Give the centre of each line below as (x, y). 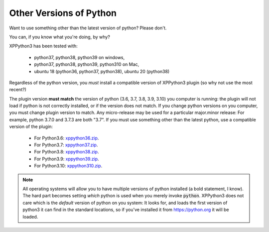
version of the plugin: (31, 126)
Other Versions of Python (63, 13)
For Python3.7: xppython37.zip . (66, 145)
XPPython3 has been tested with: (44, 46)
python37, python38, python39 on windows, (79, 57)
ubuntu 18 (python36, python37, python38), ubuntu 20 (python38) (102, 71)
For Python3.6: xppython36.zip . (67, 138)
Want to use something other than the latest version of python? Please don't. (88, 28)
